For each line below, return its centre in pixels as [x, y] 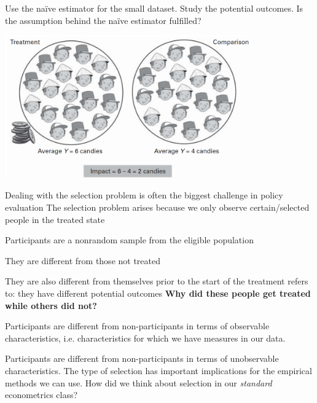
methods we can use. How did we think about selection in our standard [139, 382]
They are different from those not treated [83, 260]
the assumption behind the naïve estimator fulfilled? [103, 20]
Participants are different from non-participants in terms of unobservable [142, 358]
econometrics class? [41, 395]
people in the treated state [55, 219]
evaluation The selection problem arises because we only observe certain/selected [157, 207]
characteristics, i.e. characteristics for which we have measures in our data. [145, 338]
